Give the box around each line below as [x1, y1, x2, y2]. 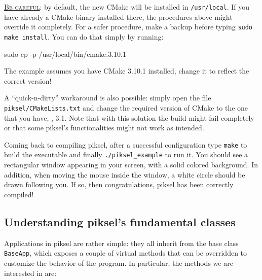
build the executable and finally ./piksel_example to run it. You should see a [4, 149, 248, 160]
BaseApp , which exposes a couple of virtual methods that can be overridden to [4, 248, 247, 258]
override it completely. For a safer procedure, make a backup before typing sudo [4, 21, 253, 32]
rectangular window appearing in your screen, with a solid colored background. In [4, 159, 258, 170]
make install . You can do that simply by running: [4, 31, 164, 42]
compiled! [4, 189, 34, 199]
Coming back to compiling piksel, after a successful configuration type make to [4, 139, 247, 150]
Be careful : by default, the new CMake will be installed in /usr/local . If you [4, 2, 250, 12]
